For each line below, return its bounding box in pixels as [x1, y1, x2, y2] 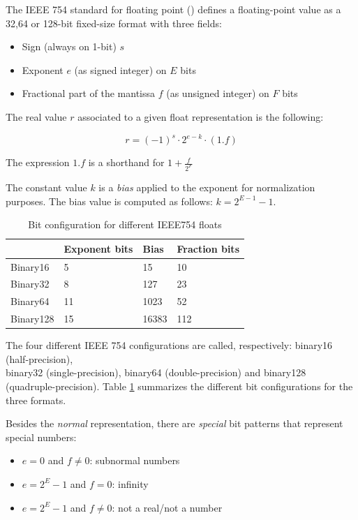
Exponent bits [64, 241, 133, 255]
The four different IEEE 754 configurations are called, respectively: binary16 [6, 338, 333, 352]
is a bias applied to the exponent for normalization [98, 179, 315, 194]
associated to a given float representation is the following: [77, 109, 324, 124]
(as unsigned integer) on [166, 86, 269, 101]
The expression [6, 155, 70, 170]
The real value [6, 109, 67, 124]
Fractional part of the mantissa [22, 86, 156, 101]
